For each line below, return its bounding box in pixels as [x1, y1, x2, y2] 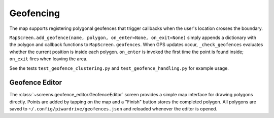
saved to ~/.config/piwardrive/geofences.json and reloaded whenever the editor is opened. [9, 106, 218, 112]
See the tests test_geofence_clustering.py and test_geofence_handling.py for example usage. [9, 65, 229, 71]
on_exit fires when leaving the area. [9, 56, 88, 62]
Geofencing [9, 8, 60, 19]
